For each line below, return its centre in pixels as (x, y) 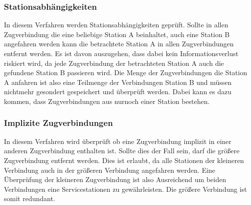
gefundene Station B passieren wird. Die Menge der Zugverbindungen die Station (125, 72)
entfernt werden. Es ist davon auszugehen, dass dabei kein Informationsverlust (121, 53)
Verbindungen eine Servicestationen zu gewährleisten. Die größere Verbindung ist (125, 189)
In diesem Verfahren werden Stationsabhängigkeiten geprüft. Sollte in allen (116, 25)
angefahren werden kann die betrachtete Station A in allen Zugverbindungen (119, 44)
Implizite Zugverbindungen (58, 123)
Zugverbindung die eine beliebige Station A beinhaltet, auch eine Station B (117, 34)
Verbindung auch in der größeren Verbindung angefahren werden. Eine (110, 170)
